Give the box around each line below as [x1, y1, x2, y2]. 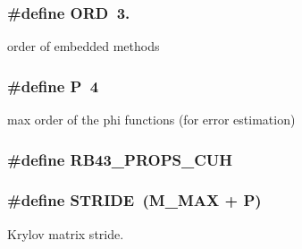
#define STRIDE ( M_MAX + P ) [7, 189, 262, 211]
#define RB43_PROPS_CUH [7, 148, 232, 170]
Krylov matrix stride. [7, 224, 124, 243]
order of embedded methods [7, 37, 160, 56]
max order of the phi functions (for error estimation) [7, 110, 296, 129]
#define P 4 [7, 74, 99, 97]
